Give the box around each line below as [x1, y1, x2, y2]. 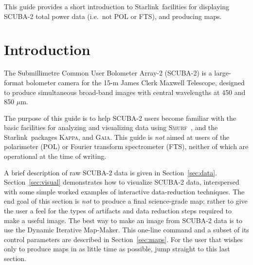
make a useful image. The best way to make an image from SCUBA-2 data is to [4, 215, 242, 225]
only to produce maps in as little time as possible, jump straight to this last [4, 244, 230, 254]
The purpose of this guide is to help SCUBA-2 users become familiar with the [4, 113, 236, 123]
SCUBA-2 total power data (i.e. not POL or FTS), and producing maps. [4, 11, 222, 21]
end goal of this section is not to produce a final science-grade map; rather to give [4, 196, 248, 206]
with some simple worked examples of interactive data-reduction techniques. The [4, 186, 245, 196]
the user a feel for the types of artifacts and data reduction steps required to [4, 206, 232, 216]
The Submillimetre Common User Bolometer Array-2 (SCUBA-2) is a [4, 68, 212, 78]
